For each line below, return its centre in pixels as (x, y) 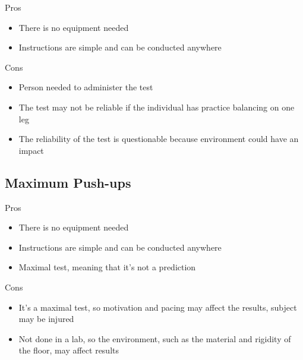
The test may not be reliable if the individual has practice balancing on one (157, 107)
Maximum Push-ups (68, 182)
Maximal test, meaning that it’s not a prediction (107, 267)
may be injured (46, 319)
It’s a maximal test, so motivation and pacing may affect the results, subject (158, 307)
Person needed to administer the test (86, 87)
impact (31, 150)
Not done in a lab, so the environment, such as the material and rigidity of (155, 338)
